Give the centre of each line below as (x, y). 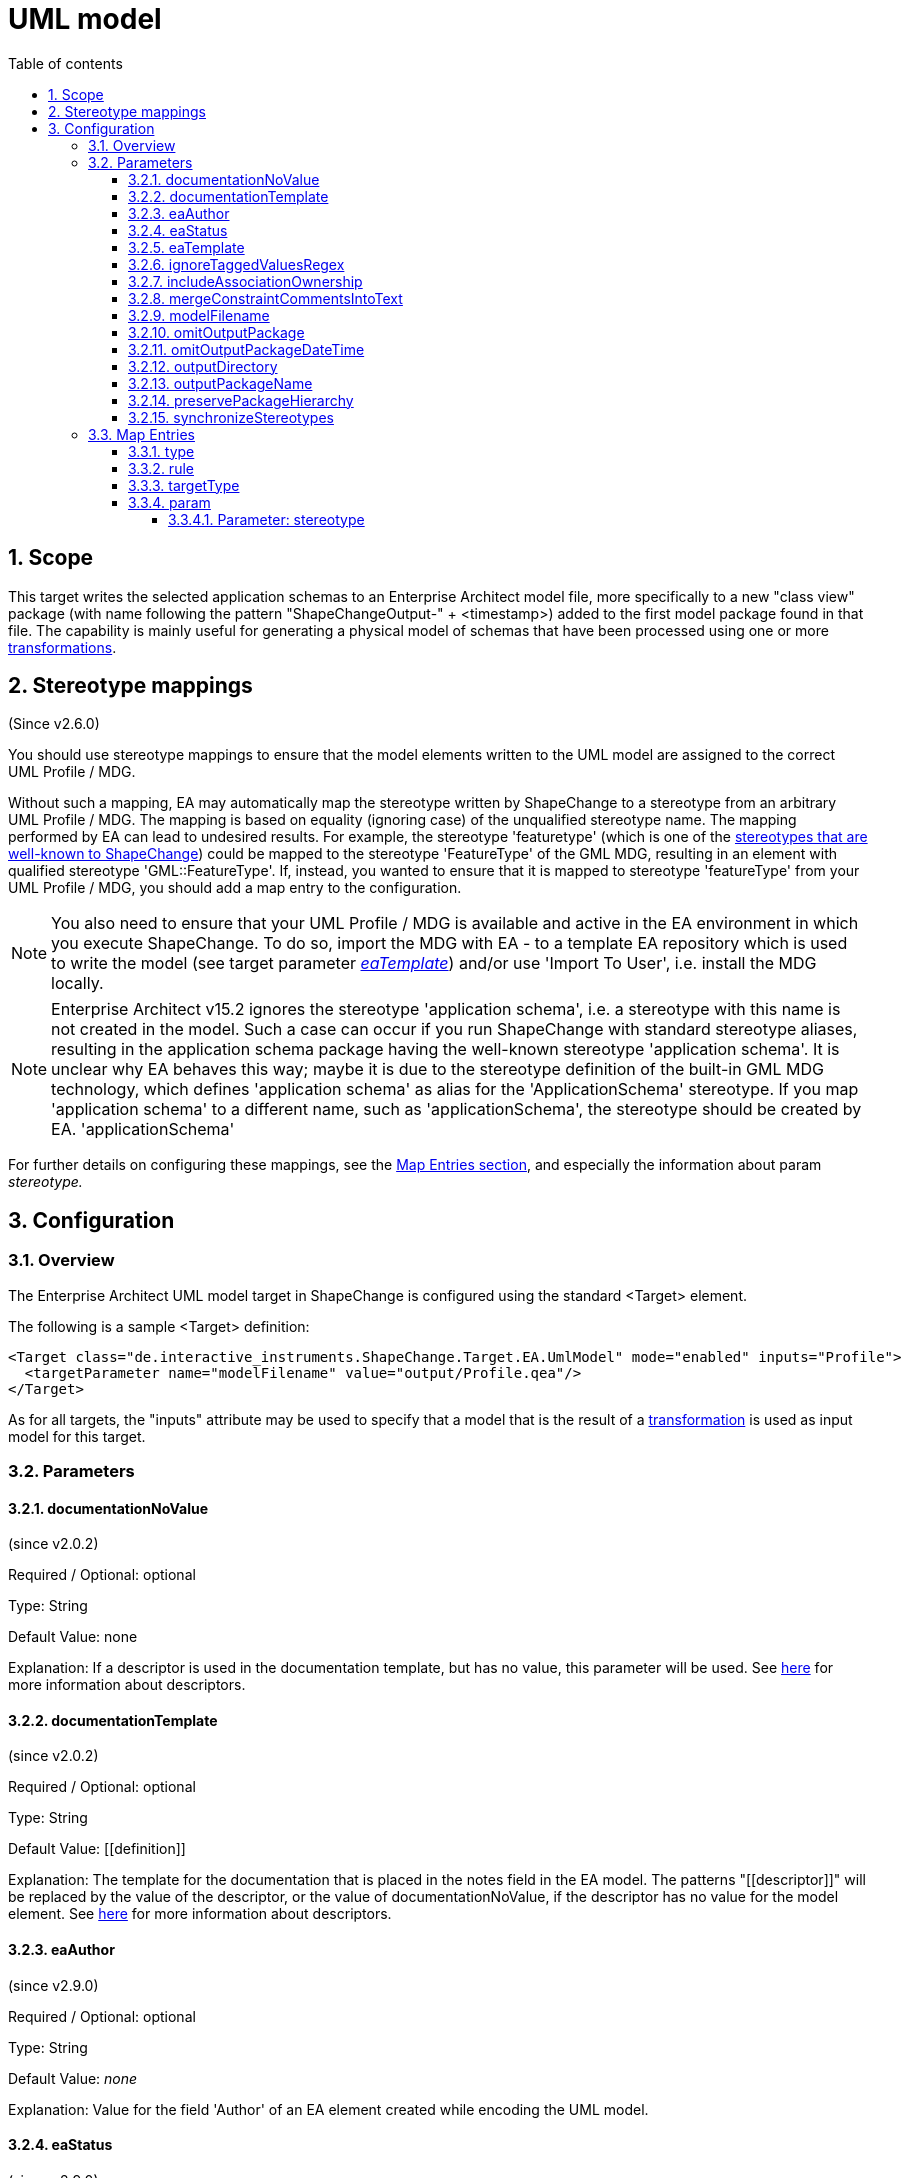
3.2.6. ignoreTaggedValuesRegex (236, 264)
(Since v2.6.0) (54, 724)
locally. (77, 983)
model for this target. (77, 1436)
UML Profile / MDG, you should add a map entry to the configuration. (235, 888)
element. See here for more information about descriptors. (200, 1914)
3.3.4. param (169, 502)
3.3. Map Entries (141, 434)
